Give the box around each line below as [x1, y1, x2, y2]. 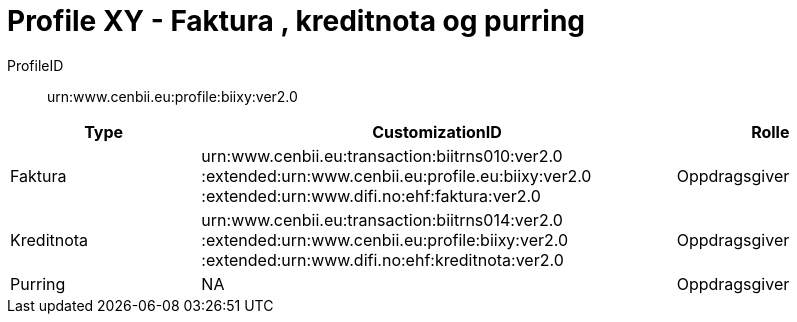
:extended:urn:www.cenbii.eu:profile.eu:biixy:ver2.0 [201, 165, 592, 186]
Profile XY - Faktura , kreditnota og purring [7, 4, 586, 38]
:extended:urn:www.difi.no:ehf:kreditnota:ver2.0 [201, 249, 564, 270]
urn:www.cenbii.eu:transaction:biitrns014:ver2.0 [201, 209, 563, 230]
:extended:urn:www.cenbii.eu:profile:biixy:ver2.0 [201, 229, 569, 250]
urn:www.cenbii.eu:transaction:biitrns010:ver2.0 [201, 145, 563, 166]
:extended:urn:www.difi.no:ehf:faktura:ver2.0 [201, 185, 541, 206]
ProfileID [7, 56, 64, 74]
